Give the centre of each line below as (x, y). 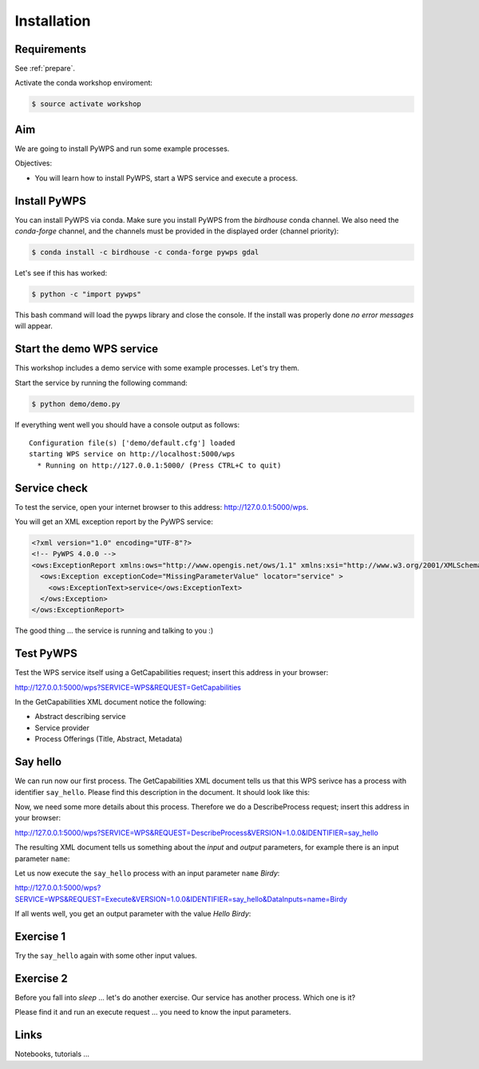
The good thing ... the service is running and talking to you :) (114, 630)
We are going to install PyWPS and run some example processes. (122, 149)
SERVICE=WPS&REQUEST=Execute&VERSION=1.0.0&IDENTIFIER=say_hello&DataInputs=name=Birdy (181, 899)
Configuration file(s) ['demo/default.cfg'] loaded (132, 443)
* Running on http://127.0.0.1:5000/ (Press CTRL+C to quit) (159, 465)
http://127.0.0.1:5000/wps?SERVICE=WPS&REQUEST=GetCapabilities (128, 687)
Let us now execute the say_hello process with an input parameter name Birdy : (147, 873)
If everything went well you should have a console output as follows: (127, 424)
